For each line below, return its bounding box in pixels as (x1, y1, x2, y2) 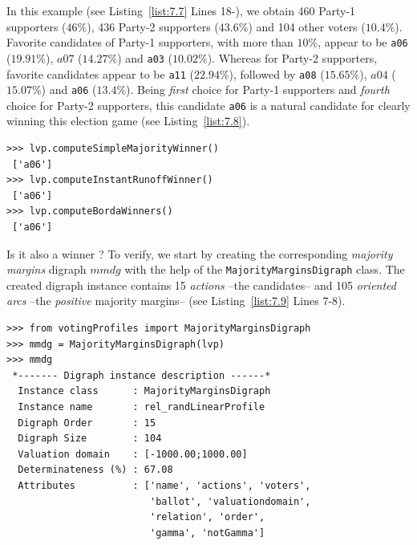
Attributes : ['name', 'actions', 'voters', (18, 480, 311, 491)
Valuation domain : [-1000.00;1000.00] (18, 448, 248, 460)
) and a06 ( (41, 81, 97, 98)
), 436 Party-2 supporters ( (87, 18, 219, 35)
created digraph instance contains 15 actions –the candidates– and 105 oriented (6, 276, 396, 293)
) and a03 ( (117, 49, 173, 66)
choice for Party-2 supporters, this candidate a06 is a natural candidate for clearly (6, 96, 411, 113)
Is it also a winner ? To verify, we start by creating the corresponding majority (6, 245, 393, 262)
